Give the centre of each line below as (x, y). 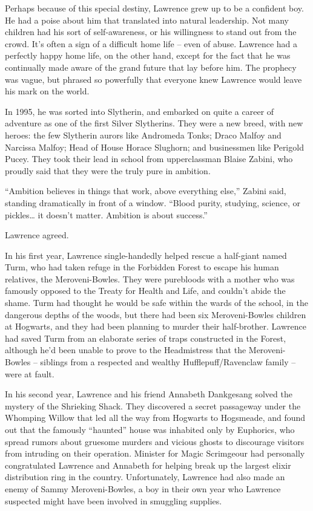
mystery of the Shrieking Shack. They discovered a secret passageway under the (153, 405)
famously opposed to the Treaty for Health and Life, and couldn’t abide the (145, 291)
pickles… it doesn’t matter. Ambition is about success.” (106, 214)
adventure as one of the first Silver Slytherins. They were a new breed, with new (154, 123)
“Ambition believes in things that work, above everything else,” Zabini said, (146, 191)
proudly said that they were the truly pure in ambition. (108, 170)
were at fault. (30, 373)
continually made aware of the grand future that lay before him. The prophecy (151, 67)
